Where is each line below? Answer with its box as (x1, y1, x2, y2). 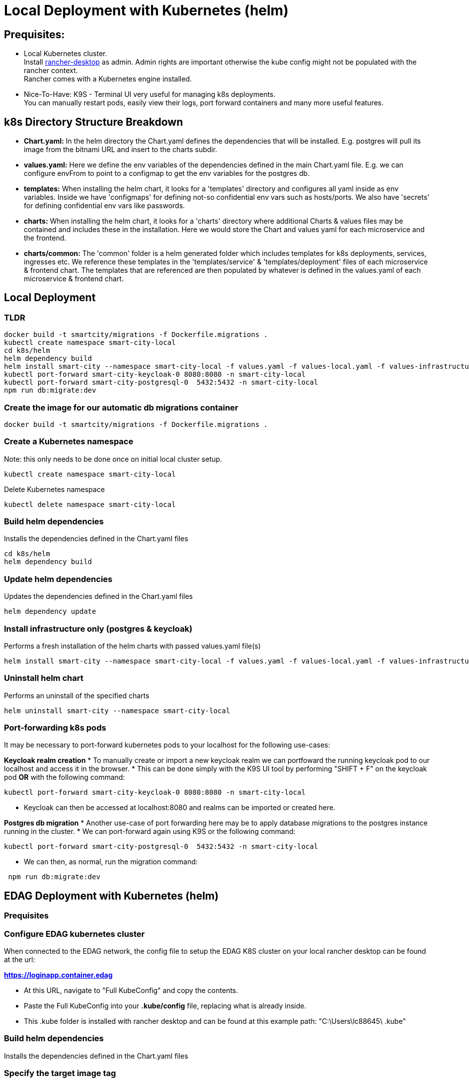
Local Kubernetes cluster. (24, 49, 107, 58)
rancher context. (24, 66, 78, 75)
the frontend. (24, 234, 67, 243)
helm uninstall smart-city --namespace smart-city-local (4, 706, 231, 715)
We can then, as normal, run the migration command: (24, 857, 198, 866)
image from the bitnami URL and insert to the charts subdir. (24, 145, 218, 154)
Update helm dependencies (4, 574, 113, 584)
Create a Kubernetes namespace (4, 436, 134, 447)
